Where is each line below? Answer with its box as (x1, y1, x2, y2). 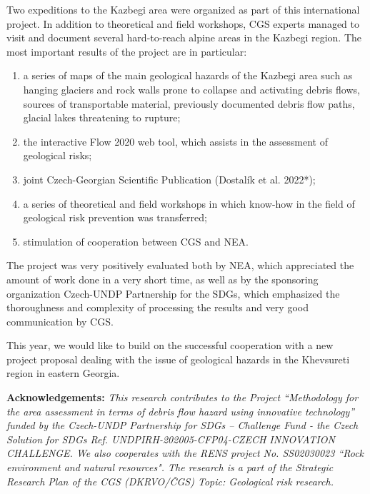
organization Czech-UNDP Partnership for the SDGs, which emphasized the (6, 286, 340, 301)
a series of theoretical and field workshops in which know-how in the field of (23, 196, 355, 211)
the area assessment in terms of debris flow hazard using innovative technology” (6, 403, 355, 418)
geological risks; (23, 148, 92, 163)
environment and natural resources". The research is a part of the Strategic (6, 460, 334, 475)
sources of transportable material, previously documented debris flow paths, (23, 96, 355, 111)
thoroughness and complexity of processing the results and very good (6, 300, 309, 315)
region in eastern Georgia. (6, 366, 120, 380)
